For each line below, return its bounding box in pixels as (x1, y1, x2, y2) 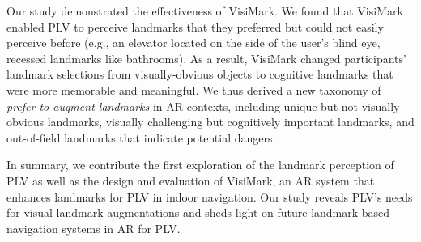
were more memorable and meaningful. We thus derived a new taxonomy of (6, 81, 381, 98)
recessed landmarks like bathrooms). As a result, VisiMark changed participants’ (6, 49, 406, 66)
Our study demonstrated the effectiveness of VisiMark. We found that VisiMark (6, 2, 403, 19)
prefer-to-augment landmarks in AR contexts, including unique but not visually (6, 97, 400, 114)
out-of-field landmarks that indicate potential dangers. (6, 129, 276, 146)
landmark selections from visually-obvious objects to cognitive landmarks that (6, 66, 393, 83)
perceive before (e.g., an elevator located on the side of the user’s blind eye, (6, 34, 381, 51)
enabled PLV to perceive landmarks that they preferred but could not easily (6, 18, 384, 35)
